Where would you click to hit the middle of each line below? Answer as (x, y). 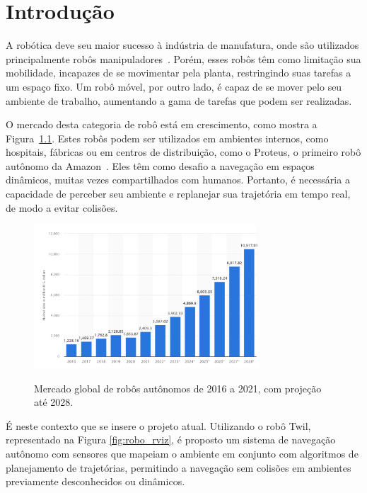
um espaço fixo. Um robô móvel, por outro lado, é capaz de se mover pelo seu (174, 86)
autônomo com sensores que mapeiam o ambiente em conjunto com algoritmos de (182, 453)
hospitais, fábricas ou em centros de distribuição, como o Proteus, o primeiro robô (183, 152)
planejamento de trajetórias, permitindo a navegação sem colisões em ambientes (179, 467)
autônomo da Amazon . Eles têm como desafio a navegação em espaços (160, 165)
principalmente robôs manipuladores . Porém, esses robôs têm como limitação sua (183, 58)
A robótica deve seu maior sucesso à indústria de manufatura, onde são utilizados (182, 45)
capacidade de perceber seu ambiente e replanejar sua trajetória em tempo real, (178, 194)
